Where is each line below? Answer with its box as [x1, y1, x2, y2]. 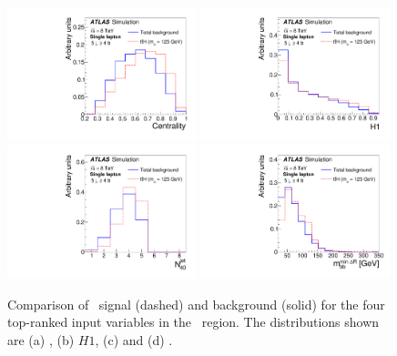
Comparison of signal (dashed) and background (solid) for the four [7, 294, 385, 313]
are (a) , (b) [7, 331, 75, 349]
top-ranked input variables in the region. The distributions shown [7, 312, 380, 331]
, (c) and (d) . [95, 331, 173, 349]
